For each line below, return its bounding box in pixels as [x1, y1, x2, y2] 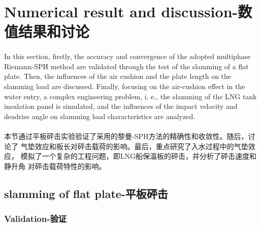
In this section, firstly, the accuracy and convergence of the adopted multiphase [4, 51, 251, 62]
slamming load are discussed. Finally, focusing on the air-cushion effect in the [4, 80, 245, 91]
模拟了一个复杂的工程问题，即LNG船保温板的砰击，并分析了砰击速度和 [20, 151, 256, 161]
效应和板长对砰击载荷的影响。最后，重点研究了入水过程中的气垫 [35, 140, 248, 151]
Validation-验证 [4, 212, 67, 224]
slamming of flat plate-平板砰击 [4, 185, 168, 201]
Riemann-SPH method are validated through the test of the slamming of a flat [4, 61, 249, 71]
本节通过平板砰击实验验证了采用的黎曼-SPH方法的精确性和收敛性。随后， [4, 130, 248, 141]
